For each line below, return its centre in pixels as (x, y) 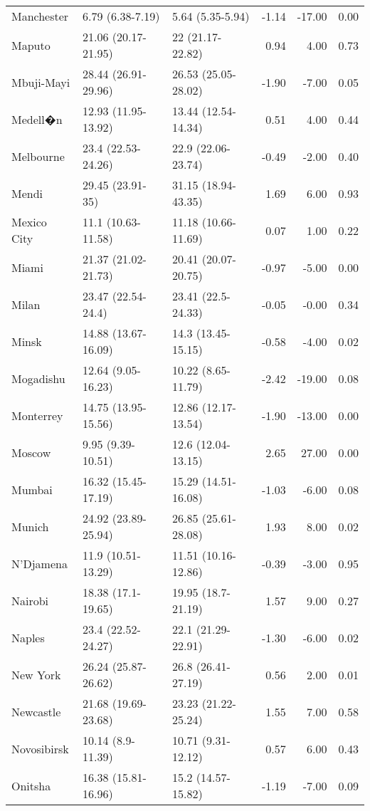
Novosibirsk (40, 748)
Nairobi (30, 600)
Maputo (31, 45)
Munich (30, 526)
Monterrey (37, 415)
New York (36, 674)
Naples (28, 637)
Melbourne (38, 156)
